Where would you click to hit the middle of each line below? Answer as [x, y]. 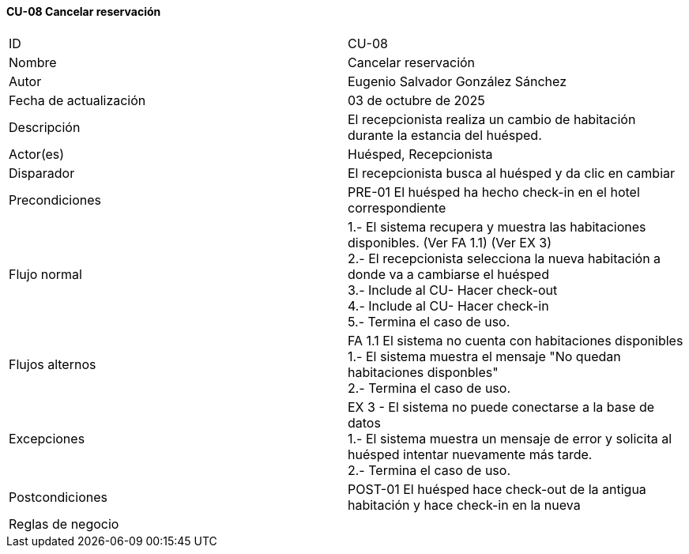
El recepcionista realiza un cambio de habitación [492, 119]
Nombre [33, 62]
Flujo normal [45, 274]
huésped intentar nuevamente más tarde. [470, 454]
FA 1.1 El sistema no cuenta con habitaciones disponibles [516, 340]
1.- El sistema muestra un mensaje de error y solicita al [510, 438]
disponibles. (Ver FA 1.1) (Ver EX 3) [450, 242]
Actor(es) [37, 154]
